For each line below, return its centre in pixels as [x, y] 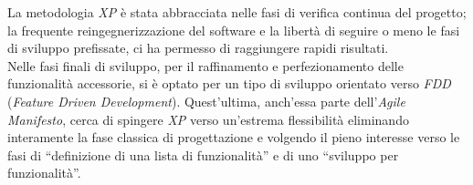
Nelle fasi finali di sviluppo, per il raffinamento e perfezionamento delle [205, 65]
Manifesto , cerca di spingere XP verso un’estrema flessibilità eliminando [208, 119]
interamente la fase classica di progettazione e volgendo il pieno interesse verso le [234, 137]
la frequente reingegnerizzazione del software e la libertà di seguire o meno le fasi [234, 30]
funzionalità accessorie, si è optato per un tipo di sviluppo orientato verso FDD [229, 83]
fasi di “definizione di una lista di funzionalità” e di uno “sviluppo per [203, 154]
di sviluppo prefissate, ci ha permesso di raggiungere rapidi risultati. [198, 48]
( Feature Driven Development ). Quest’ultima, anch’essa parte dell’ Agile [206, 101]
